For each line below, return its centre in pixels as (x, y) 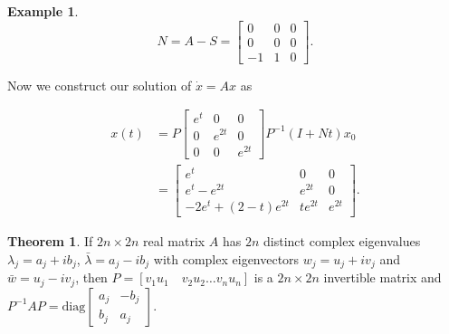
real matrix (174, 241)
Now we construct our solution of (100, 85)
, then (91, 277)
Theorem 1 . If (50, 241)
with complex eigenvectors (226, 258)
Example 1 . (43, 11)
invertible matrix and (382, 277)
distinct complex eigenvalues (342, 241)
